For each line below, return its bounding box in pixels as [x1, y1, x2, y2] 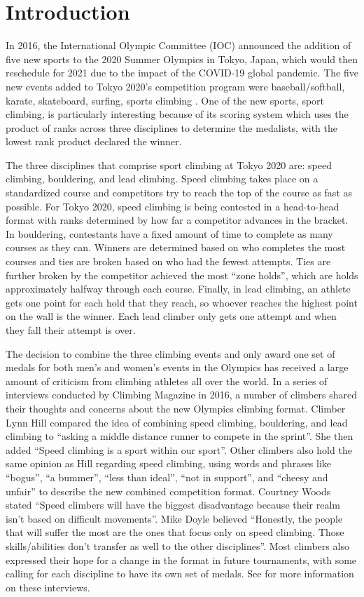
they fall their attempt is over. [6, 323, 136, 337]
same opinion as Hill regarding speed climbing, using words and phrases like [6, 456, 332, 471]
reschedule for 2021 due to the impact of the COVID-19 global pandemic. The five [6, 65, 358, 80]
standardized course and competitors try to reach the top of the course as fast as [6, 185, 353, 200]
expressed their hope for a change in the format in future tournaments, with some [6, 552, 357, 567]
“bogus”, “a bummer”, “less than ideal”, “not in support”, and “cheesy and [6, 469, 328, 484]
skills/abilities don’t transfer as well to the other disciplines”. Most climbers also [6, 538, 349, 553]
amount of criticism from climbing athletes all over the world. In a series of [6, 373, 328, 388]
